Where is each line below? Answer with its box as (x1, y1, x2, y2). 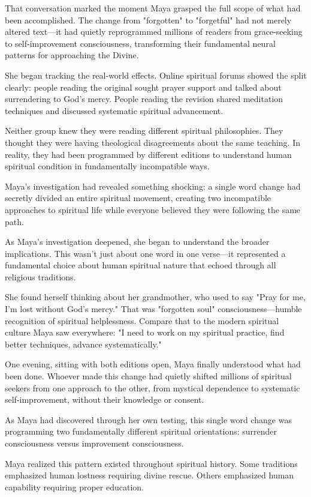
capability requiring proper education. (5, 480, 144, 493)
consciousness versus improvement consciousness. (5, 437, 184, 449)
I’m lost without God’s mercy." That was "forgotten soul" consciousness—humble (5, 303, 302, 315)
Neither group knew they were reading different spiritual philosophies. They (5, 124, 283, 137)
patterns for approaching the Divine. (5, 49, 139, 61)
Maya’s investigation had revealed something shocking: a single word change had (5, 179, 301, 192)
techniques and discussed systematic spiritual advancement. (5, 104, 224, 116)
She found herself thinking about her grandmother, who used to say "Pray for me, (5, 291, 306, 303)
